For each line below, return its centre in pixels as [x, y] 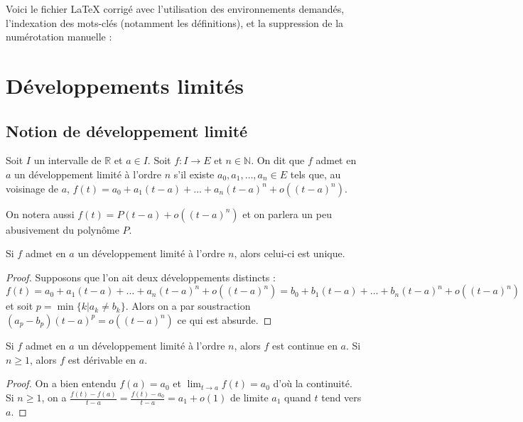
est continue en [305, 345]
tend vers [341, 397]
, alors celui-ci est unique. [290, 253]
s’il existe [194, 174]
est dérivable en [102, 359]
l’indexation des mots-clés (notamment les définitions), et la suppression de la [175, 22]
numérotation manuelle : [59, 37]
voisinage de [32, 188]
